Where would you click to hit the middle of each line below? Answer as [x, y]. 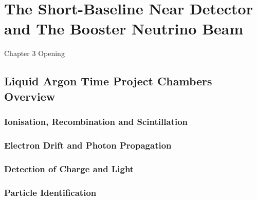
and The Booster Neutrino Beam [124, 29]
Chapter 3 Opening [34, 53]
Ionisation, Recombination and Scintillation [96, 121]
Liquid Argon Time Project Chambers [108, 81]
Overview [30, 96]
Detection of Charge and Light [69, 168]
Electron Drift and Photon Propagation [88, 145]
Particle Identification [50, 192]
